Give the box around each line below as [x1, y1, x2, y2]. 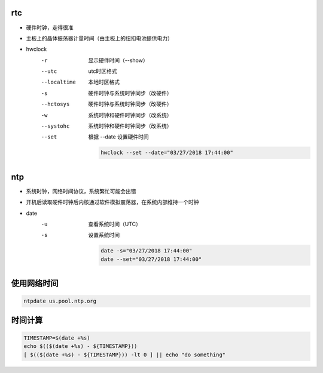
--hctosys [41, 101, 70, 107]
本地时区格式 [88, 78, 120, 86]
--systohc [41, 123, 70, 130]
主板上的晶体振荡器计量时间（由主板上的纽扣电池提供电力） [26, 35, 173, 42]
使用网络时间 [11, 278, 59, 289]
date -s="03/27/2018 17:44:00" [100, 248, 193, 254]
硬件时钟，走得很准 [26, 24, 74, 31]
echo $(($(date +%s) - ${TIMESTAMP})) [23, 343, 138, 350]
